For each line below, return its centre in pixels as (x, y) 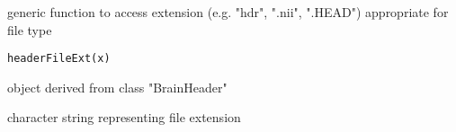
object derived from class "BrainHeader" (117, 87)
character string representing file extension (124, 117)
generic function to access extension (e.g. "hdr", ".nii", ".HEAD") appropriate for (228, 12)
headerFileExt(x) (59, 59)
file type (30, 29)
